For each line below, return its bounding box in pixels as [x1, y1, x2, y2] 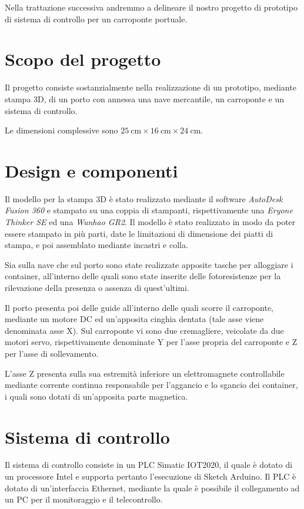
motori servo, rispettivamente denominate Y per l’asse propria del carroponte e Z [5, 336, 298, 348]
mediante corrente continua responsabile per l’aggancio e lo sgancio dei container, [5, 379, 298, 391]
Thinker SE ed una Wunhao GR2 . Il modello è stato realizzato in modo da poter [5, 216, 296, 227]
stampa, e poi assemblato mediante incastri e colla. [5, 239, 188, 251]
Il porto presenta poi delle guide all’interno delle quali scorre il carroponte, [5, 301, 274, 313]
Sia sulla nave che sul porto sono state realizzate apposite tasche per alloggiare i [5, 258, 293, 270]
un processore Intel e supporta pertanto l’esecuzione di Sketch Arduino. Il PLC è [5, 470, 296, 483]
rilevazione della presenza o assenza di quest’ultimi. [5, 281, 189, 293]
